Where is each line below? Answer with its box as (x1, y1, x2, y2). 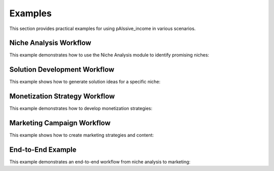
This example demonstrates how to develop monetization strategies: (9, 105, 153, 111)
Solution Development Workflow (9, 65, 115, 74)
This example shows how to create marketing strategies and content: (9, 132, 154, 138)
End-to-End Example (9, 145, 77, 154)
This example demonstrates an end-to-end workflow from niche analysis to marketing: (9, 159, 191, 165)
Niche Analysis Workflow (9, 39, 91, 47)
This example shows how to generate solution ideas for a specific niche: (9, 79, 161, 85)
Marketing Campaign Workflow (9, 119, 111, 127)
